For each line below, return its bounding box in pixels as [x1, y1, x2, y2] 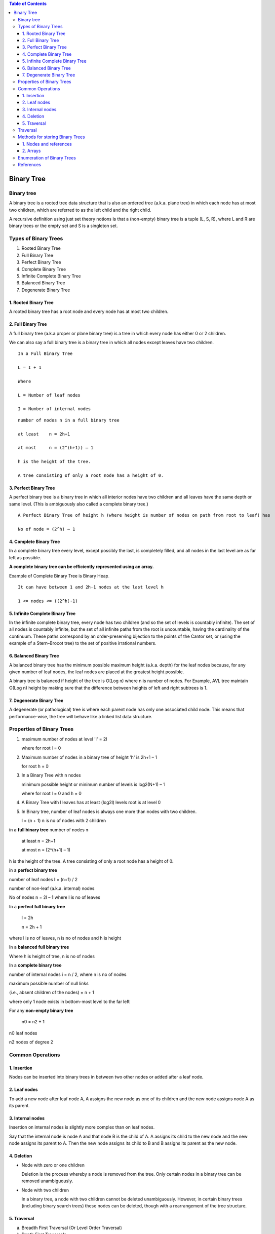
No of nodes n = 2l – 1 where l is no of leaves [9, 894, 101, 900]
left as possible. [9, 554, 41, 560]
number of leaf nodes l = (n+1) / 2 [9, 876, 78, 882]
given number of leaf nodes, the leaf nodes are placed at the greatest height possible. [9, 669, 184, 675]
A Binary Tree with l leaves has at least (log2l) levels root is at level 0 [21, 800, 161, 806]
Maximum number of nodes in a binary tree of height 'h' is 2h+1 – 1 [21, 754, 157, 760]
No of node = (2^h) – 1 [18, 526, 76, 532]
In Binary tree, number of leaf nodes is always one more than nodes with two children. [21, 809, 197, 814]
